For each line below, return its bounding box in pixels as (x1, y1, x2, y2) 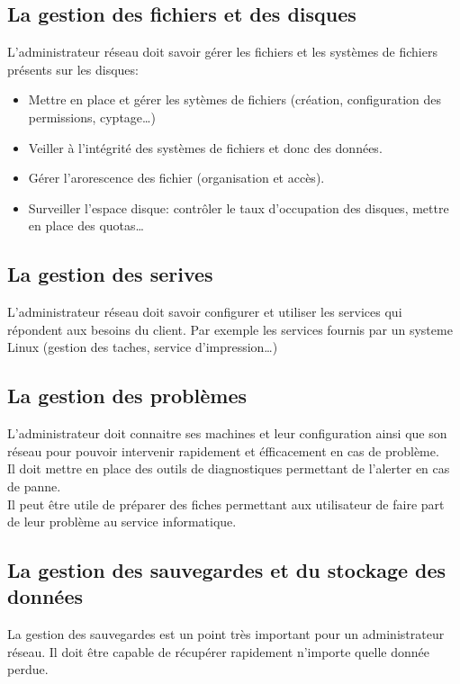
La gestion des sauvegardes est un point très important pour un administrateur (7, 625, 445, 643)
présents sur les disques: (7, 59, 139, 78)
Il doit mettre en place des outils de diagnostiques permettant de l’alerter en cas (7, 459, 450, 478)
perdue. (7, 660, 49, 679)
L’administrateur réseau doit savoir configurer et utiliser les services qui (7, 302, 402, 321)
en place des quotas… (28, 216, 144, 235)
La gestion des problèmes (7, 382, 248, 409)
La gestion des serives (7, 260, 213, 288)
